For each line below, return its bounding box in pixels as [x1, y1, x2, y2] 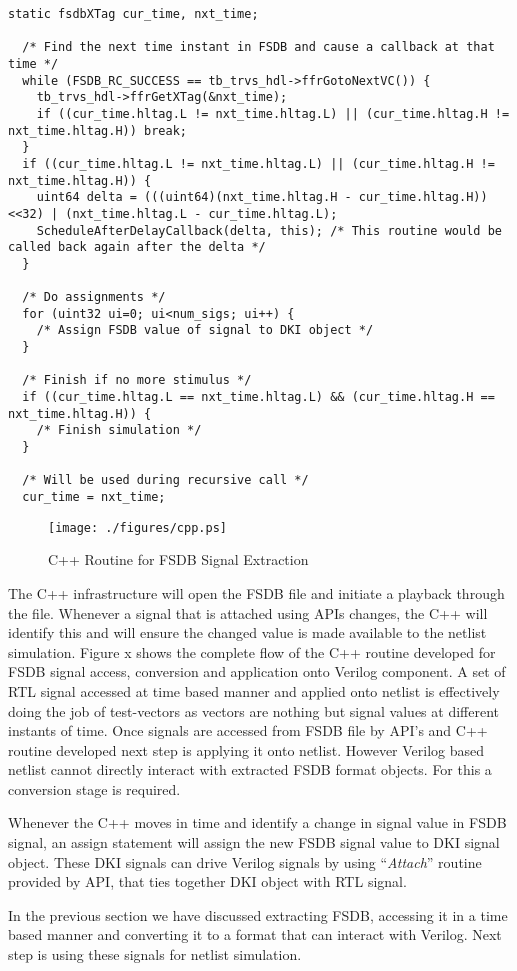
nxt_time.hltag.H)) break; [8, 123, 187, 138]
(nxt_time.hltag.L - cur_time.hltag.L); [65, 206, 338, 221]
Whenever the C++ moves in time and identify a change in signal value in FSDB [8, 812, 507, 833]
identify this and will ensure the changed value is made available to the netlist [8, 622, 487, 643]
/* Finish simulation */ [36, 423, 202, 438]
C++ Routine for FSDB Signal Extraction [48, 549, 309, 570]
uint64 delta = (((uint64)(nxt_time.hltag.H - [36, 190, 352, 205]
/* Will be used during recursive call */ [22, 473, 309, 488]
